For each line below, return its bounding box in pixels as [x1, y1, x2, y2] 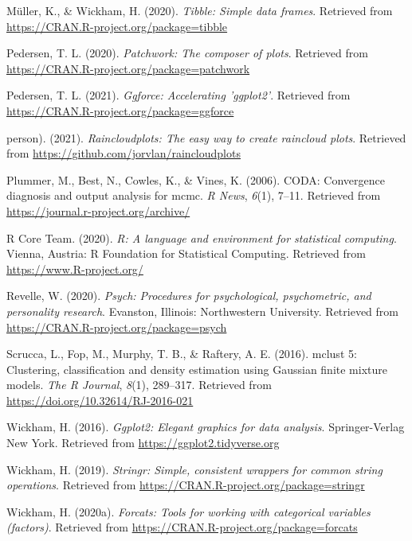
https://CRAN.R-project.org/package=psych [6, 318, 227, 335]
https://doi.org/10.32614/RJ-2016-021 [6, 391, 194, 408]
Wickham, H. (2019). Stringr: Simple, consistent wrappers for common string [6, 461, 383, 477]
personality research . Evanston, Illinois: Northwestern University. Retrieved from [6, 302, 398, 319]
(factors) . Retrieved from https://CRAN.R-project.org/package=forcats [6, 519, 358, 535]
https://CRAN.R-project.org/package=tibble [6, 18, 228, 34]
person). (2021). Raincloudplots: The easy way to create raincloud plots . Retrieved [6, 129, 406, 146]
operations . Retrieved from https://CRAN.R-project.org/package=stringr [6, 477, 365, 493]
